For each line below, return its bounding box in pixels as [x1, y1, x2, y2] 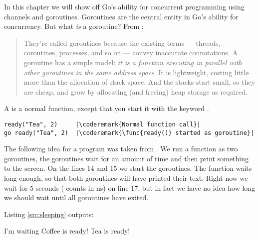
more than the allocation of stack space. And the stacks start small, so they [23, 77, 256, 87]
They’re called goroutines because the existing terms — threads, [23, 37, 221, 48]
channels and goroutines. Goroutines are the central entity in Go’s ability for [4, 11, 239, 21]
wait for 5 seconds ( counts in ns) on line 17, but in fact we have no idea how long [4, 182, 256, 193]
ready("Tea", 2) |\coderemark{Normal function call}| [4, 120, 201, 128]
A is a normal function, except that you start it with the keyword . [4, 103, 209, 114]
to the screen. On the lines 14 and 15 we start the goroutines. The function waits [4, 163, 252, 173]
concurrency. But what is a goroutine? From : [4, 21, 144, 31]
